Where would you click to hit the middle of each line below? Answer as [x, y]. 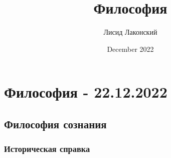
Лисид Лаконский [130, 32]
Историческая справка [47, 149]
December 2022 [130, 49]
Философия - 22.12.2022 [86, 92]
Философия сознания [55, 124]
